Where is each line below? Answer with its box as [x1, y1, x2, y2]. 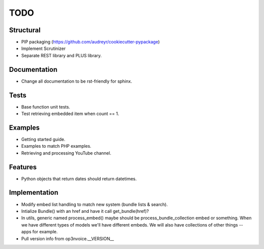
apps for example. [21, 229, 58, 235]
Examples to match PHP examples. [21, 143, 91, 149]
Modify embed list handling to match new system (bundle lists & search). [21, 201, 168, 207]
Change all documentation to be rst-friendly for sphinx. [21, 78, 132, 84]
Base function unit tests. [21, 104, 70, 110]
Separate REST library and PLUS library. [21, 52, 102, 58]
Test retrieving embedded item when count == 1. [21, 111, 119, 117]
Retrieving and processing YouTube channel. [21, 150, 111, 156]
